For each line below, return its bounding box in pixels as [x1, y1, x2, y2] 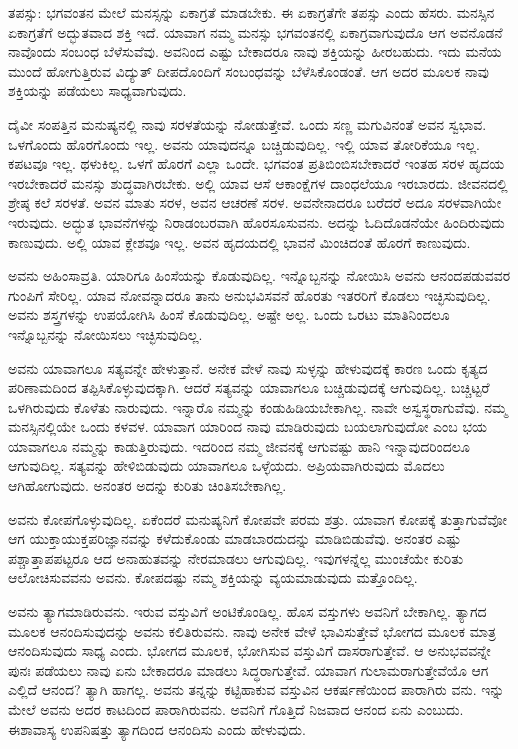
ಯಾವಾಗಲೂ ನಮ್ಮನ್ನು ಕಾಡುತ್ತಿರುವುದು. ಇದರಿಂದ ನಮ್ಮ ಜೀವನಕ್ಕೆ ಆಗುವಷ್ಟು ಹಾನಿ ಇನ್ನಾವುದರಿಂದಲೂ [8, 435, 470, 456]
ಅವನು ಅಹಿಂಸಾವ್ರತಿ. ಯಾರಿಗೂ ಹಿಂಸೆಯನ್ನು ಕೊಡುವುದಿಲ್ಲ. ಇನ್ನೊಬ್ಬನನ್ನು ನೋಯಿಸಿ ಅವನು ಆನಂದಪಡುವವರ [8, 265, 511, 286]
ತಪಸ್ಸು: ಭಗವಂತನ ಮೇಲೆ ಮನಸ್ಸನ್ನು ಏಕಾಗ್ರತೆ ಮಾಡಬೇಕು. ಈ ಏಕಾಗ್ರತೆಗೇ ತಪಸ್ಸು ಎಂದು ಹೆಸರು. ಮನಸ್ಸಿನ [8, 2, 495, 22]
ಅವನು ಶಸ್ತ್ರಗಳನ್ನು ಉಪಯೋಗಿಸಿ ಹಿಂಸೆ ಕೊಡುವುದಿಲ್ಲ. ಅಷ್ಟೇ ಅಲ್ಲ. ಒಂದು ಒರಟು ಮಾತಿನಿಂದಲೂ [8, 304, 450, 325]
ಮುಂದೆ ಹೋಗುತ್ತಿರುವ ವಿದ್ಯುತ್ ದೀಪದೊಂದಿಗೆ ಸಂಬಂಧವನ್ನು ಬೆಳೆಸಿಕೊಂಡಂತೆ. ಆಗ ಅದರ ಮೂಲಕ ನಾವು [8, 60, 490, 81]
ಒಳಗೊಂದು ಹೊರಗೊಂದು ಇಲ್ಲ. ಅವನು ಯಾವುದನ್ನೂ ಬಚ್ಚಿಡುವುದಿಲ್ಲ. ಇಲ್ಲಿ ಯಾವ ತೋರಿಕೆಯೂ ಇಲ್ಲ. [8, 133, 481, 154]
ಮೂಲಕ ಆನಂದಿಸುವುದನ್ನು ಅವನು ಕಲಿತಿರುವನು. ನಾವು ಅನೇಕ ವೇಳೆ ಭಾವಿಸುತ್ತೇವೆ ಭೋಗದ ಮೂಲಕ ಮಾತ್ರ [8, 620, 497, 641]
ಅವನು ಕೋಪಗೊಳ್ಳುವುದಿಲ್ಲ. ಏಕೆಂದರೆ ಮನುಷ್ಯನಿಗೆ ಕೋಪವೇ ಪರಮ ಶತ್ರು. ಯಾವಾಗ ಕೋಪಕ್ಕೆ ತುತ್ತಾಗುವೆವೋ [8, 508, 507, 529]
